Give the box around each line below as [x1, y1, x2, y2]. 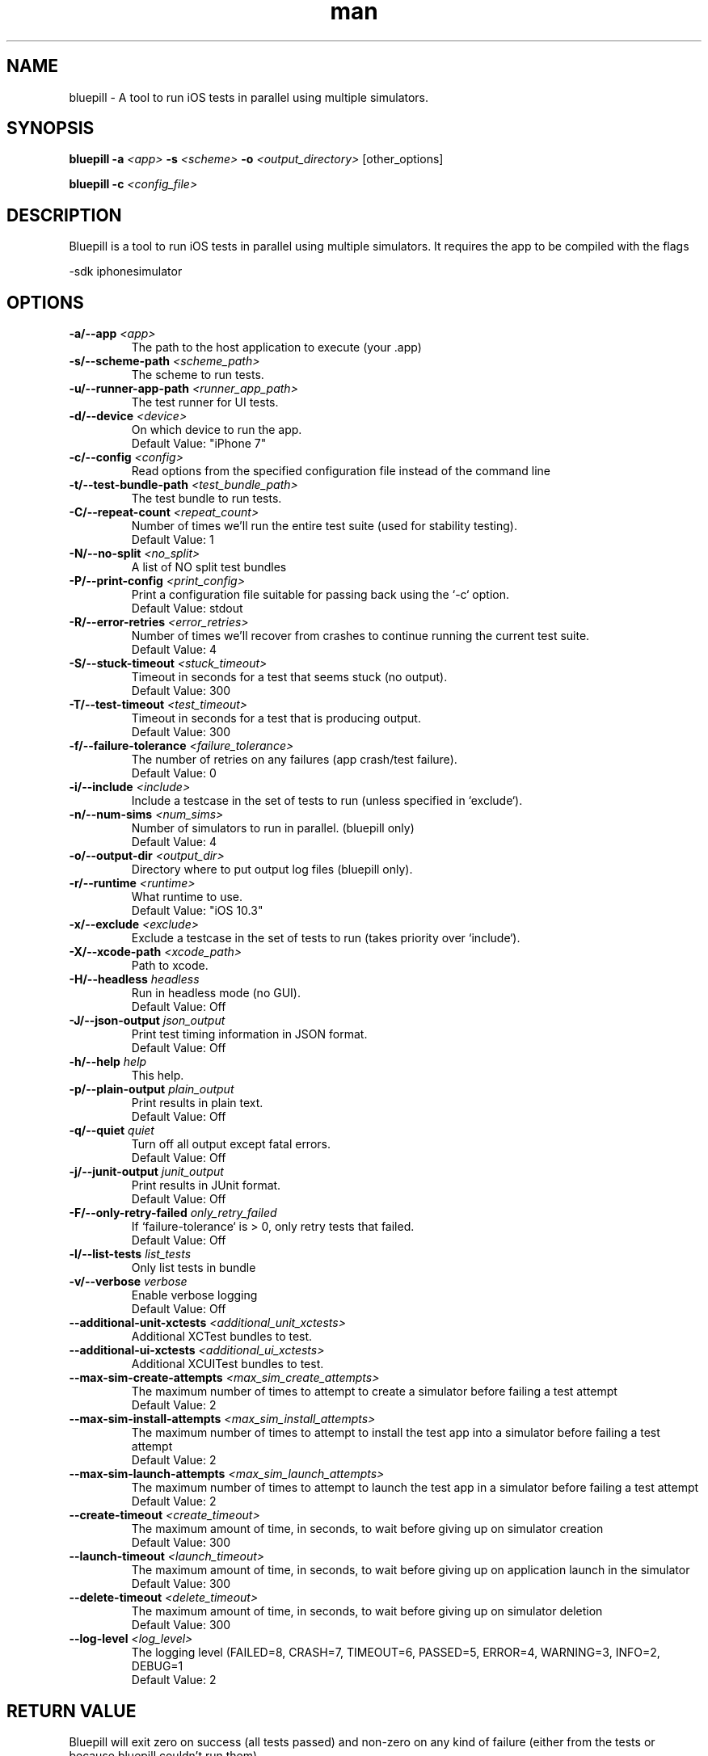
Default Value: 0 [131, 766, 217, 781]
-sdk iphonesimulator [69, 264, 183, 279]
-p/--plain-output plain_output [69, 1082, 234, 1097]
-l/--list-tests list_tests [69, 1247, 192, 1261]
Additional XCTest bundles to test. [131, 1329, 313, 1344]
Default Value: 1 [131, 533, 214, 547]
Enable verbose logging [131, 1288, 258, 1303]
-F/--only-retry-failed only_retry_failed [69, 1206, 277, 1220]
